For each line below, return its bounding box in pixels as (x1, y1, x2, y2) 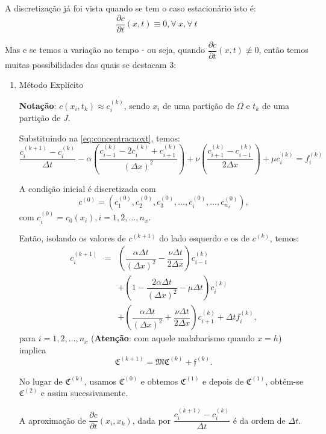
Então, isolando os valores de (19, 231, 126, 244)
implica (19, 343, 46, 356)
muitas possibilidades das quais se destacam (5, 58, 167, 70)
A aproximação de (19, 414, 86, 426)
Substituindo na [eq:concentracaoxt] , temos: (19, 131, 180, 144)
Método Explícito (19, 78, 84, 91)
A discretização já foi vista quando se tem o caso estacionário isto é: (5, 2, 256, 14)
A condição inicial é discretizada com (19, 182, 156, 194)
